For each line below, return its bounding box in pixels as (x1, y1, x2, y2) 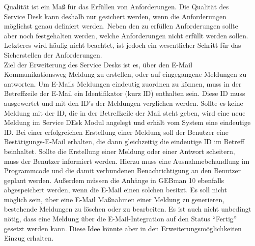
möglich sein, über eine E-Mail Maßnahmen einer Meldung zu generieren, (4, 194, 225, 204)
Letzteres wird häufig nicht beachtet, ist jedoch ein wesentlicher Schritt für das (4, 40, 241, 50)
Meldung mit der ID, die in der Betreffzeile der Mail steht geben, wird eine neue (4, 107, 246, 118)
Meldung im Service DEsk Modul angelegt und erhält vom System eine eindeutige (4, 117, 251, 127)
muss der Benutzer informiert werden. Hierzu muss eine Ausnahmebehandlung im (4, 155, 250, 166)
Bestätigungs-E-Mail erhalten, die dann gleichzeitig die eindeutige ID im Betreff (4, 136, 245, 147)
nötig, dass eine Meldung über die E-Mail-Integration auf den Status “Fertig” (4, 214, 237, 224)
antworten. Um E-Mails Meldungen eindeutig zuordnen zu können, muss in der (4, 78, 242, 89)
